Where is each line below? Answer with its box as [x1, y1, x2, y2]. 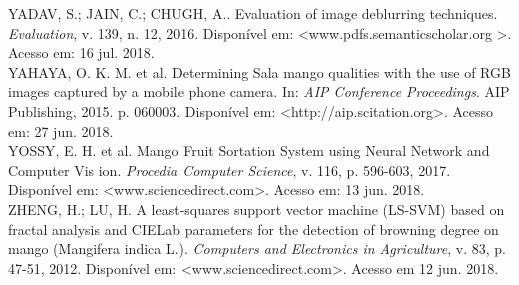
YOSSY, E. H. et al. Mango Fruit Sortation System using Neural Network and [8, 140, 490, 161]
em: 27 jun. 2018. [8, 120, 114, 141]
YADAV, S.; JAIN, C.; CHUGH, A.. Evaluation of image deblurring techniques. [8, 3, 498, 23]
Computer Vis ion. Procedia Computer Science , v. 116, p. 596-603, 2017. [8, 159, 451, 180]
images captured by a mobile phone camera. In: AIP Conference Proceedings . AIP [8, 81, 510, 102]
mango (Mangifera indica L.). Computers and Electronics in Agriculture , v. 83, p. [8, 238, 506, 259]
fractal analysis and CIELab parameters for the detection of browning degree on [8, 218, 499, 239]
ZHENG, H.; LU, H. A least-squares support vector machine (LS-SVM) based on [8, 198, 505, 219]
